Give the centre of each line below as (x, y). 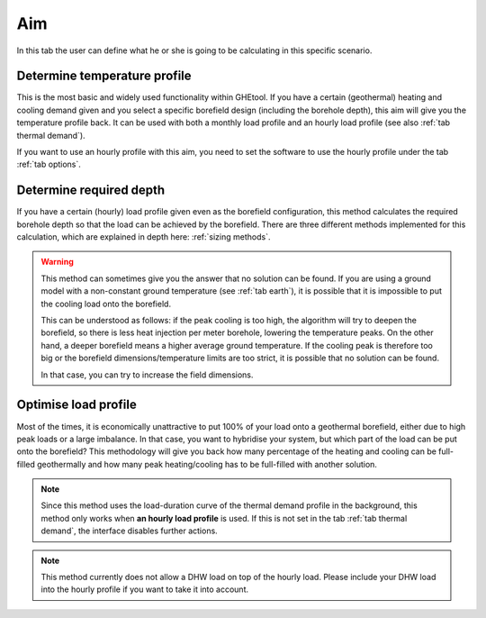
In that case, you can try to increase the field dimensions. (147, 375)
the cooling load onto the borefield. (106, 304)
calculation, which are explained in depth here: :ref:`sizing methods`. (144, 237)
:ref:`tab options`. (49, 164)
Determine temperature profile (104, 76)
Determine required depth (91, 191)
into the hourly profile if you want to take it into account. (145, 589)
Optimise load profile (76, 405)
